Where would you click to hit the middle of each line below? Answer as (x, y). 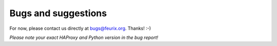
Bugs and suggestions (58, 13)
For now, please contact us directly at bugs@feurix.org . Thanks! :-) (80, 28)
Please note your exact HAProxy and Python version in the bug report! (84, 37)
